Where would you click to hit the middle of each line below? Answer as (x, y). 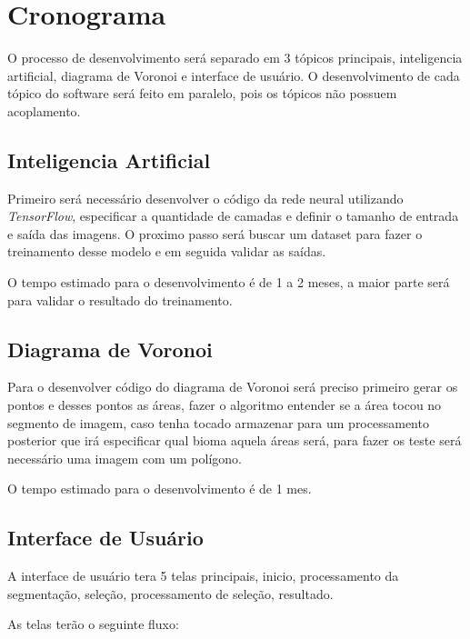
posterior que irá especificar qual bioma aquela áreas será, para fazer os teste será (235, 440)
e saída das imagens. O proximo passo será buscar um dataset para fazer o (215, 233)
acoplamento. (44, 110)
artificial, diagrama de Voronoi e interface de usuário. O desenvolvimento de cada (234, 75)
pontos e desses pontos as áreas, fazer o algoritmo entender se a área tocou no (225, 405)
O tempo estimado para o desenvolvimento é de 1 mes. (160, 489)
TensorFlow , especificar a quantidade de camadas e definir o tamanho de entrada (233, 216)
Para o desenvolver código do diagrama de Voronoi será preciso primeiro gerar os (233, 387)
